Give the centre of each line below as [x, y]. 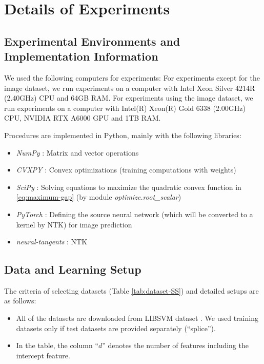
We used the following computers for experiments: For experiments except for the [132, 77]
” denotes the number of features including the [175, 345]
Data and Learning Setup [73, 269]
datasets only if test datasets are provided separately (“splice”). [116, 328]
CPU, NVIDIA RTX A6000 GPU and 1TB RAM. [83, 118]
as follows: [20, 301]
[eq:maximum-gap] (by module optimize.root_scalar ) [99, 197]
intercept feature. [43, 355]
